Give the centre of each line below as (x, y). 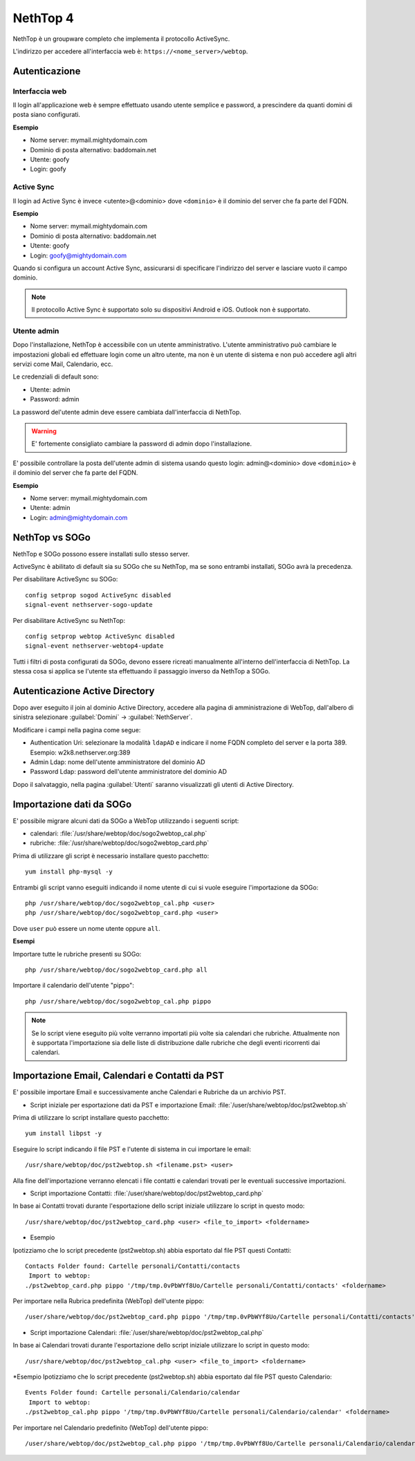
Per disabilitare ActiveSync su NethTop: (69, 620)
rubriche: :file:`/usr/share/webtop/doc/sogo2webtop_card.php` (120, 843)
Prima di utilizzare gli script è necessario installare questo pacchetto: (111, 855)
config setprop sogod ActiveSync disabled (98, 595)
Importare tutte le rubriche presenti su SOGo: (77, 954)
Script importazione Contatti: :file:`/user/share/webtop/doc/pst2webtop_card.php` (147, 1193)
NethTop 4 (43, 18)
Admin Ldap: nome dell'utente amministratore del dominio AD (118, 762)
